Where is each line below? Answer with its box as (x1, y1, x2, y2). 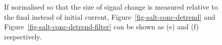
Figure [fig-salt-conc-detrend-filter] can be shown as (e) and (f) (4, 21, 199, 32)
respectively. (4, 31, 42, 41)
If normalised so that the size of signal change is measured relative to (4, 2, 218, 12)
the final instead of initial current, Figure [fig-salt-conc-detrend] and (4, 11, 215, 22)
